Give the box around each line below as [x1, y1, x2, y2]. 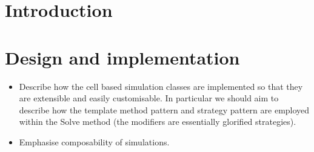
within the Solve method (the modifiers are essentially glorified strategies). [19, 115, 296, 128]
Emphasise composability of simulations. [19, 135, 170, 148]
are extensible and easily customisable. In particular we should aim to [19, 92, 279, 104]
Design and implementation [5, 45, 240, 69]
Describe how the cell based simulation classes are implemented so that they [19, 80, 303, 92]
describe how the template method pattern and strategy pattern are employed [19, 103, 310, 116]
